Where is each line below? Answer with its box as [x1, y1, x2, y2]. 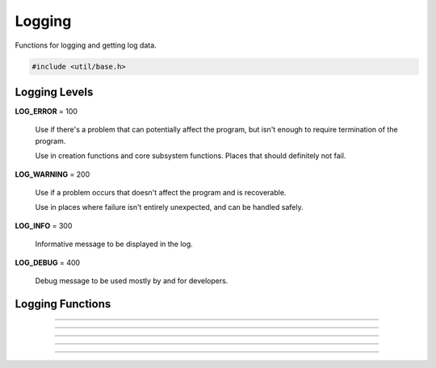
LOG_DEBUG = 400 [15, 257, 81, 267]
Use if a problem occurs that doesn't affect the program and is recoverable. [35, 187, 287, 197]
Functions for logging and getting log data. [15, 40, 157, 50]
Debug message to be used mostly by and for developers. [35, 275, 228, 286]
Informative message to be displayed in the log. [35, 239, 193, 249]
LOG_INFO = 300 [15, 220, 73, 230]
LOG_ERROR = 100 [15, 107, 78, 116]
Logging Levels [15, 85, 94, 98]
